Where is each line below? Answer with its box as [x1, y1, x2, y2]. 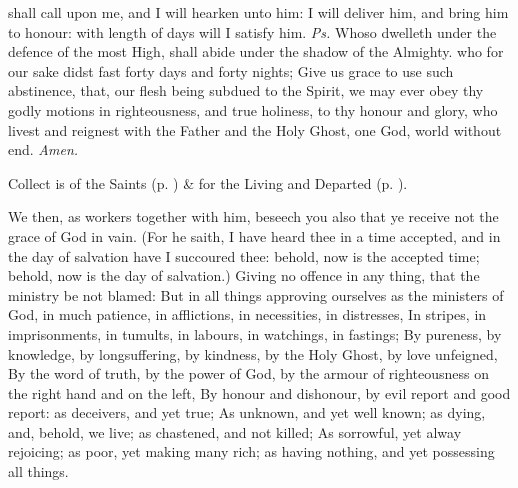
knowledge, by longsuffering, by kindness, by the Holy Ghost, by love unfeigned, [8, 343, 498, 364]
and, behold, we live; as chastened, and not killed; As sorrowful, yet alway [8, 421, 462, 442]
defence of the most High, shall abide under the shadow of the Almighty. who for [8, 41, 504, 62]
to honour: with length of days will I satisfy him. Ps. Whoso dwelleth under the [8, 21, 497, 42]
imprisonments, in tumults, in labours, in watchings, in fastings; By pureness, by [8, 323, 502, 344]
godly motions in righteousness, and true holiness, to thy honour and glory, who [8, 99, 498, 120]
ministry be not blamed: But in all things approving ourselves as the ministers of [8, 284, 504, 305]
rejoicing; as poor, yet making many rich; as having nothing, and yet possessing [8, 441, 495, 462]
